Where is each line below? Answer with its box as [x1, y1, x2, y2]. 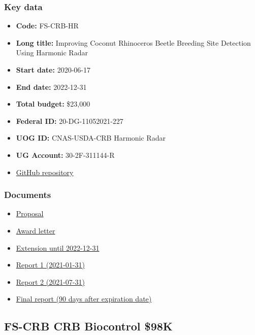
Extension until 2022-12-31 [16, 242, 100, 253]
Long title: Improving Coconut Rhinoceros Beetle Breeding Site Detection [16, 37, 251, 48]
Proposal [16, 208, 44, 219]
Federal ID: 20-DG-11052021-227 [16, 115, 123, 126]
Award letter [16, 225, 55, 236]
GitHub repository [16, 166, 74, 177]
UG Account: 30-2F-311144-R [16, 149, 115, 160]
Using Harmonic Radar [16, 47, 88, 58]
